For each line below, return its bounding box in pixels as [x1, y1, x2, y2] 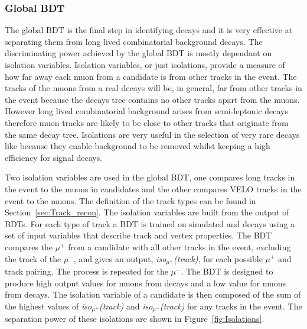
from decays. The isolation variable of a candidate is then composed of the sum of [5, 288, 301, 301]
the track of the [5, 252, 61, 265]
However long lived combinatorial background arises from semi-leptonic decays [5, 105, 288, 117]
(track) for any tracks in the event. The [160, 299, 302, 312]
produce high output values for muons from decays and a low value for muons [5, 276, 286, 289]
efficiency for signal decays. [5, 151, 103, 163]
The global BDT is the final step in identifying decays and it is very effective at [5, 24, 293, 36]
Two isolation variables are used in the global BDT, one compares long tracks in [5, 171, 295, 183]
